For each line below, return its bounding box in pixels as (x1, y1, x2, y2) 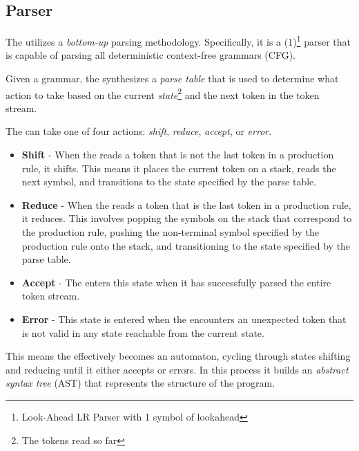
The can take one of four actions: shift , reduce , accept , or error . (6, 124, 272, 138)
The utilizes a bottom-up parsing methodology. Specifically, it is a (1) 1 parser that (6, 33, 351, 48)
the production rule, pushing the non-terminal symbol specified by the (21, 225, 319, 239)
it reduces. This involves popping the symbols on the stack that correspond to (21, 211, 352, 225)
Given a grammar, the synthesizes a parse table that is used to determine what (6, 71, 339, 86)
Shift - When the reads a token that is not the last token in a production (21, 147, 334, 162)
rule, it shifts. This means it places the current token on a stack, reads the (21, 160, 336, 175)
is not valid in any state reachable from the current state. (21, 325, 264, 340)
